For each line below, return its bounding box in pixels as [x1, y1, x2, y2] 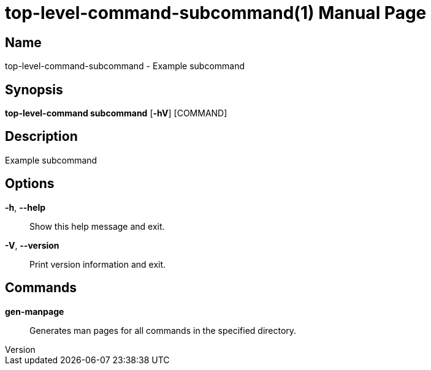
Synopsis [5, 81, 63, 97]
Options [5, 176, 55, 192]
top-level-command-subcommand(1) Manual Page [5, 2, 427, 23]
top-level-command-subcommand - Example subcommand [5, 61, 245, 72]
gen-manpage [5, 306, 64, 317]
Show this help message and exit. [29, 221, 165, 232]
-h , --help [5, 202, 46, 213]
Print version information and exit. [29, 259, 166, 270]
